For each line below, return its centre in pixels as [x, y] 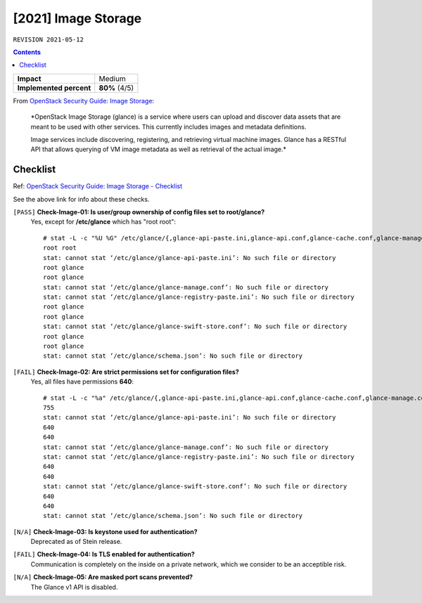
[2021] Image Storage [77, 18]
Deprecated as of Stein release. [76, 542]
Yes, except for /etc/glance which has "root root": [103, 222]
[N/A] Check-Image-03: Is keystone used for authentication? [105, 531]
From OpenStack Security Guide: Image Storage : [84, 100]
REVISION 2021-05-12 [49, 39]
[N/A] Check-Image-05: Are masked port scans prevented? [103, 577]
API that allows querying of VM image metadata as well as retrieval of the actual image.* [159, 149]
